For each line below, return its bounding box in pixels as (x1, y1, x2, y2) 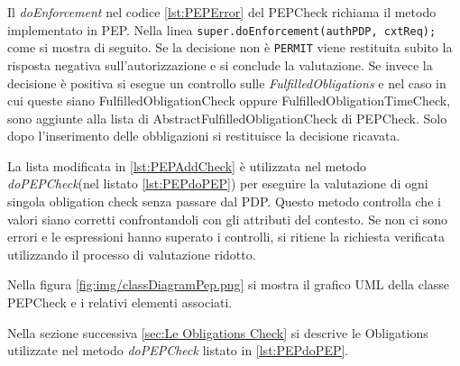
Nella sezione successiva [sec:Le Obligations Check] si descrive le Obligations (7, 323, 428, 342)
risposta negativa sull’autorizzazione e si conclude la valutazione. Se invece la (7, 55, 433, 74)
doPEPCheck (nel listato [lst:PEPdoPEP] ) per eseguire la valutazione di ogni (7, 174, 428, 193)
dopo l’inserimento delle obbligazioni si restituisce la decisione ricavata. (7, 126, 400, 145)
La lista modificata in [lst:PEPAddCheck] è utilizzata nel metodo (7, 156, 367, 175)
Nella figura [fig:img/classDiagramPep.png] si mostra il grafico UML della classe (7, 275, 450, 294)
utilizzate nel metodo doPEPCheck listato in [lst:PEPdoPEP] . (7, 341, 349, 360)
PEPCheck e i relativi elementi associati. (7, 293, 233, 312)
